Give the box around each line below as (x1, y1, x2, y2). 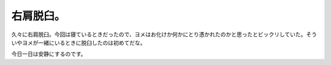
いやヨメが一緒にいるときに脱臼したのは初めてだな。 (11, 39, 146, 46)
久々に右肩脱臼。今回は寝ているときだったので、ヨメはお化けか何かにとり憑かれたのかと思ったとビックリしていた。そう (11, 31, 318, 38)
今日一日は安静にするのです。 (11, 50, 86, 58)
